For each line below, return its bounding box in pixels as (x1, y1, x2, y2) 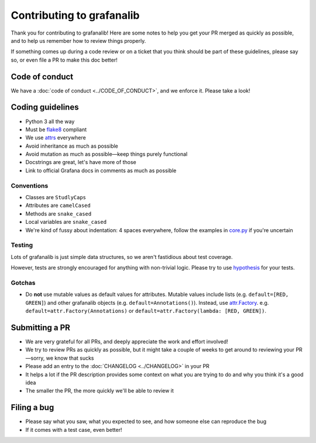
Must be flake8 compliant (25, 126, 87, 133)
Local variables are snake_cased (25, 219, 107, 226)
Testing (11, 241, 33, 249)
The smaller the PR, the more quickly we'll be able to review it (25, 387, 174, 394)
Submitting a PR (11, 322, 70, 332)
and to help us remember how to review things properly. (11, 37, 146, 44)
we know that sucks (46, 355, 94, 362)
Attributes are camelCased (25, 202, 91, 209)
